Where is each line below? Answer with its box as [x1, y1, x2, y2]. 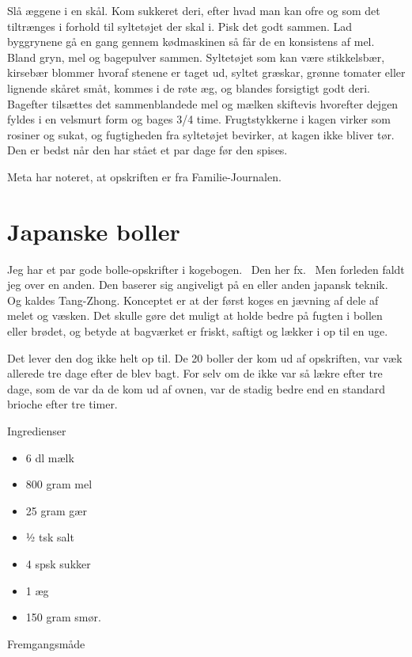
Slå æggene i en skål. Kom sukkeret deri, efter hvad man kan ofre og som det [7, 2, 380, 18]
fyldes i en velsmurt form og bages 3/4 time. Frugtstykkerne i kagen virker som [7, 111, 391, 127]
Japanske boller [7, 215, 180, 247]
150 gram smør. [25, 609, 101, 625]
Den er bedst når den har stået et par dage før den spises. [7, 142, 288, 158]
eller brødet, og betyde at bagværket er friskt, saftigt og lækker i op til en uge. [7, 323, 388, 340]
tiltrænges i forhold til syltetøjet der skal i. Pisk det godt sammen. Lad [7, 17, 353, 34]
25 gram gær [25, 502, 87, 518]
